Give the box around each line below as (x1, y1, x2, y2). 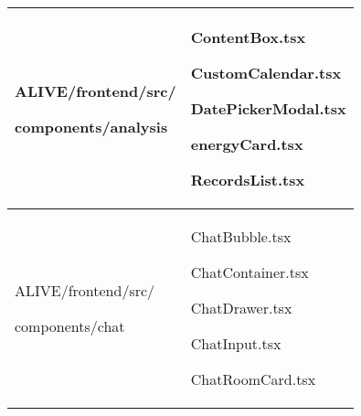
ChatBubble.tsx (190, 226, 292, 247)
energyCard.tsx (190, 133, 303, 155)
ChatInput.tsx (190, 333, 281, 354)
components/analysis (15, 115, 168, 137)
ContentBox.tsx (190, 27, 306, 48)
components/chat (15, 315, 125, 336)
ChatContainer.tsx (190, 261, 309, 283)
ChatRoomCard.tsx (190, 368, 316, 389)
